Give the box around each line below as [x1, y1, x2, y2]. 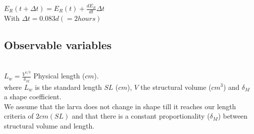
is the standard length [35, 81, 102, 92]
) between [218, 111, 248, 121]
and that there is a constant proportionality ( [71, 111, 210, 121]
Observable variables [4, 37, 112, 52]
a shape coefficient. [4, 91, 62, 102]
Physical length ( [33, 70, 85, 81]
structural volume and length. [4, 120, 95, 131]
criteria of [4, 111, 34, 121]
